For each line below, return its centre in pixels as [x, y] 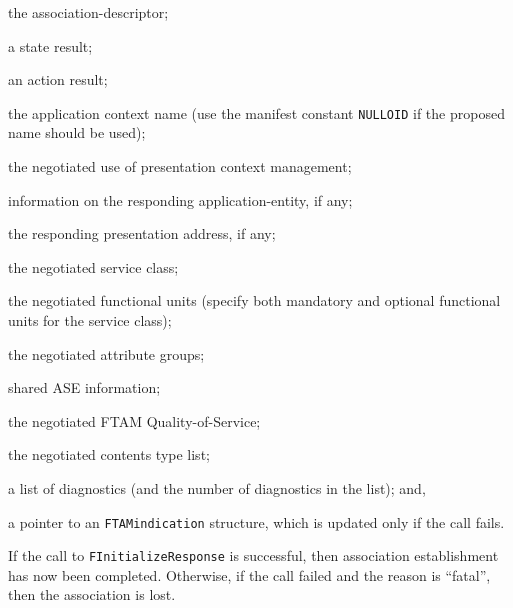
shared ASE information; [84, 387]
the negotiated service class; [93, 266]
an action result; [58, 79]
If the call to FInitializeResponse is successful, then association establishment [253, 555]
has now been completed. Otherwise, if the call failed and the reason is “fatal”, [249, 574]
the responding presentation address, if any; [142, 233]
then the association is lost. [92, 594]
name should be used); [77, 132]
